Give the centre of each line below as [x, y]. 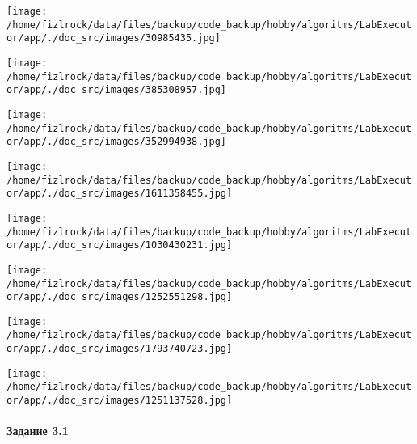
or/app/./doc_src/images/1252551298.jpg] [120, 297]
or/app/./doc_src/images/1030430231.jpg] [120, 245]
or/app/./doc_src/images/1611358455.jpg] [120, 194]
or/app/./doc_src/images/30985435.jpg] [114, 38]
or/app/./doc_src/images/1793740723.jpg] [120, 349]
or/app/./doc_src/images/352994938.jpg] [117, 142]
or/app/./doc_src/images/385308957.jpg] [117, 90]
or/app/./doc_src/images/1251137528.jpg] [120, 401]
